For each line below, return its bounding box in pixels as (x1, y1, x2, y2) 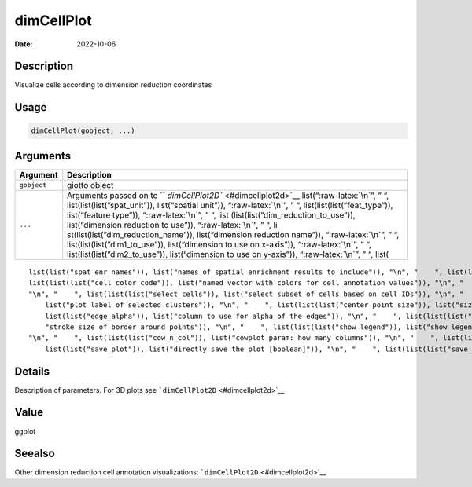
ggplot (14, 427, 36, 436)
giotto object (67, 179, 114, 190)
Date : (14, 39, 33, 49)
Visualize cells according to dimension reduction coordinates (14, 80, 212, 90)
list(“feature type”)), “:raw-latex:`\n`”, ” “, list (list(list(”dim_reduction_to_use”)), (67, 209, 356, 220)
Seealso (14, 447, 55, 460)
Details (14, 364, 50, 378)
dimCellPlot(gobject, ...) (31, 126, 135, 135)
